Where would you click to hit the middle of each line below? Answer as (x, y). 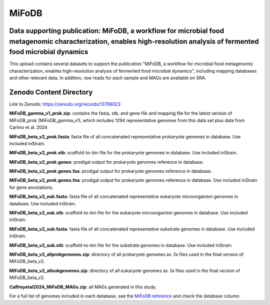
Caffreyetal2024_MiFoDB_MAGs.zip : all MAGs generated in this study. (83, 287)
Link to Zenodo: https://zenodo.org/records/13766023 (65, 104)
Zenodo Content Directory (51, 92)
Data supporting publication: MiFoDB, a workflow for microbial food (117, 31)
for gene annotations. (31, 187)
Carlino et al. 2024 (28, 127)
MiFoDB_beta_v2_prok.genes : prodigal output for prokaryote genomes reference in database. (106, 162)
